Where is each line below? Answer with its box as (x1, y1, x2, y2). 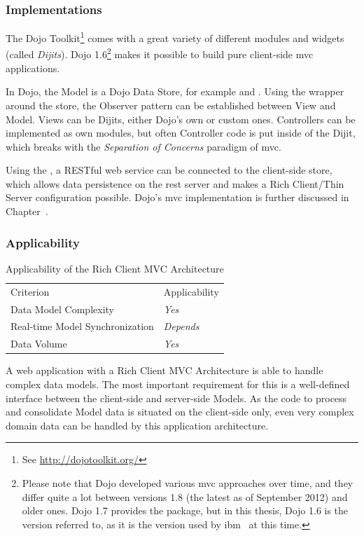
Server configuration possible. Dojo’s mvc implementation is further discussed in (6, 190, 349, 205)
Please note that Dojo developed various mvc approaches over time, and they (22, 475, 353, 490)
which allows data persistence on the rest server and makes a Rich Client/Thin (6, 176, 344, 191)
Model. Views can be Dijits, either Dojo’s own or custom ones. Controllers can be (6, 111, 356, 126)
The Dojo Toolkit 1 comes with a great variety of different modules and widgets (6, 29, 344, 45)
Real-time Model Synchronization (10, 319, 154, 334)
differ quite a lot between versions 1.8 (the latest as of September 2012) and (22, 489, 348, 504)
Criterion (10, 284, 50, 298)
